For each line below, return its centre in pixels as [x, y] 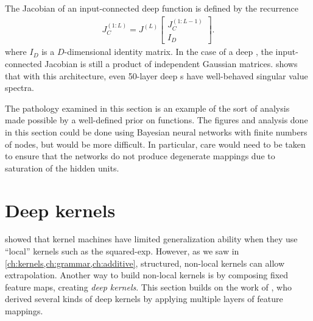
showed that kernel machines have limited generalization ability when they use [151, 239]
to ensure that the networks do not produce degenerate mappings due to [140, 156]
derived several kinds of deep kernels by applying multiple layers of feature [144, 299]
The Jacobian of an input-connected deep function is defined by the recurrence [152, 8]
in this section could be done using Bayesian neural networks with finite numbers [156, 132]
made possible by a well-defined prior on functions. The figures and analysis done [156, 120]
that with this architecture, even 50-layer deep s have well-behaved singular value [156, 75]
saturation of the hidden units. [62, 168]
